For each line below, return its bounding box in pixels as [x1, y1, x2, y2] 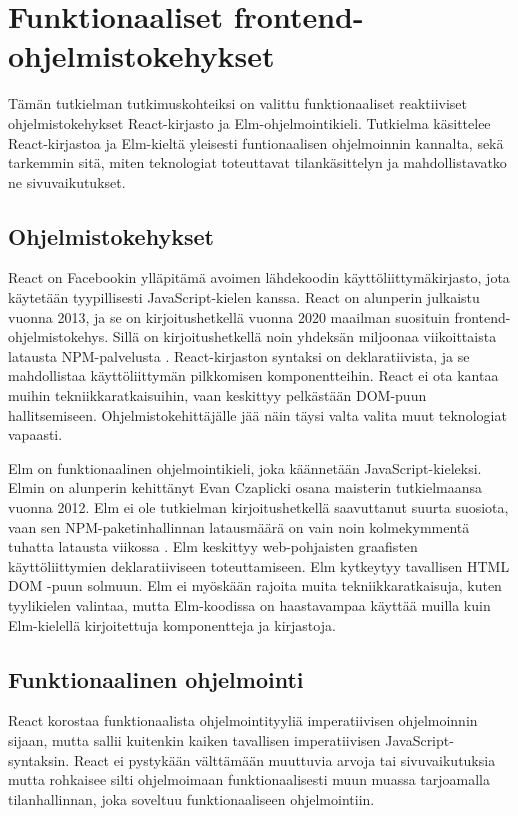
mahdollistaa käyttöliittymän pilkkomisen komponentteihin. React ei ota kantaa [8, 365, 499, 386]
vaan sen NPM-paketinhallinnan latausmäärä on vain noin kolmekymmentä [8, 516, 470, 537]
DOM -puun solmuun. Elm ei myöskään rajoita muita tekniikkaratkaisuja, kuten [8, 575, 502, 596]
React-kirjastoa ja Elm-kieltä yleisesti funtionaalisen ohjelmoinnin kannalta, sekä [8, 132, 504, 153]
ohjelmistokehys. [8, 326, 109, 347]
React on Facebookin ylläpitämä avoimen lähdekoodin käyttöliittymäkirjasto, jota [8, 267, 510, 288]
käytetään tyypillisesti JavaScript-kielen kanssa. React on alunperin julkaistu [8, 287, 480, 308]
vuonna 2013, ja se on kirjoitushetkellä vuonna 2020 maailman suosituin [8, 306, 450, 327]
